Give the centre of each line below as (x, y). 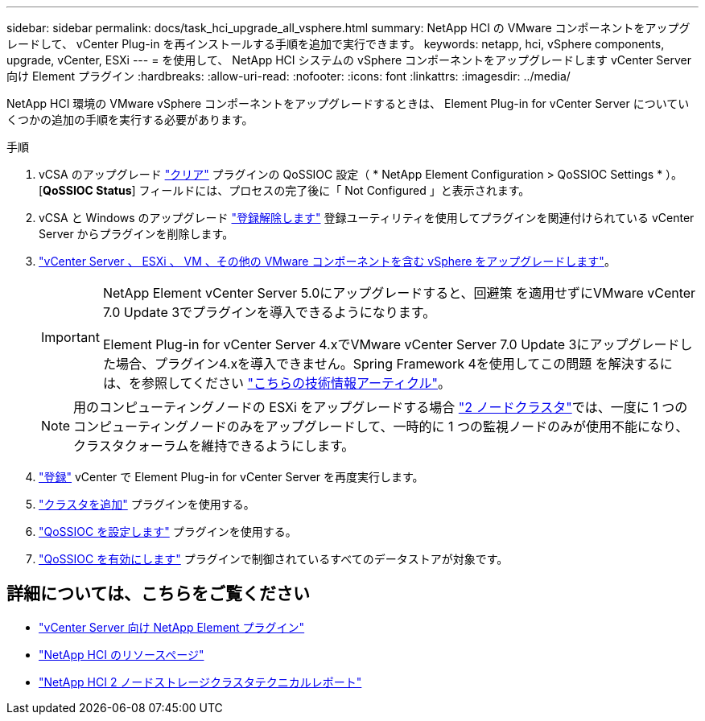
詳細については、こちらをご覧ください (158, 594)
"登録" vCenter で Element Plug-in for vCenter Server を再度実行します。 (231, 477)
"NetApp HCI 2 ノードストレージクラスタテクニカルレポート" (200, 682)
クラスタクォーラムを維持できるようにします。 (214, 446)
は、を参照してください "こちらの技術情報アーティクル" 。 (277, 383)
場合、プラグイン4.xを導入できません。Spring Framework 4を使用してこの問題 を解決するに (394, 364)
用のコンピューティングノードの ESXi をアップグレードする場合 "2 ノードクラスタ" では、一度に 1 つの (381, 407)
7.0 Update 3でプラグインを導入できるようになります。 (269, 312)
